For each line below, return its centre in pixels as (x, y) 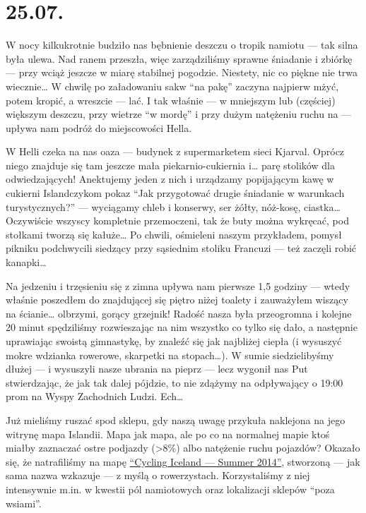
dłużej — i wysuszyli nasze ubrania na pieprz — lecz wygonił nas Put (157, 369)
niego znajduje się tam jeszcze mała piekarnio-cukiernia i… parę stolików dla (170, 165)
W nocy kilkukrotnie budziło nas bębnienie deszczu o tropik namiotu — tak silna (182, 45)
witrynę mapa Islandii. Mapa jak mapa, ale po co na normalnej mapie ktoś (168, 434)
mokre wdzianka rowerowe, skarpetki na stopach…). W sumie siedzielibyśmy (170, 355)
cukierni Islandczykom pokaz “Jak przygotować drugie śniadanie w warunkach (175, 193)
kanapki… (26, 262)
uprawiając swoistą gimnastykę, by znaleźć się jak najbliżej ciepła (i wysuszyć (174, 341)
